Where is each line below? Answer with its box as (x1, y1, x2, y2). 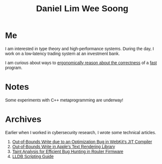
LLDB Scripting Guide (12, 153, 54, 159)
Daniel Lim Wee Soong (36, 3, 129, 14)
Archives (5, 114, 42, 124)
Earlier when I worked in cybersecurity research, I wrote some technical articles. (5, 130, 157, 135)
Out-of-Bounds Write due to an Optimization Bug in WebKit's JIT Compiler (12, 139, 153, 144)
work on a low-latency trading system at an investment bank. (5, 50, 120, 56)
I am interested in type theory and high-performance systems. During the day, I (5, 46, 154, 51)
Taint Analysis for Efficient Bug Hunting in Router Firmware (12, 148, 124, 154)
